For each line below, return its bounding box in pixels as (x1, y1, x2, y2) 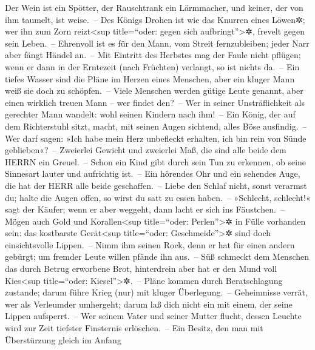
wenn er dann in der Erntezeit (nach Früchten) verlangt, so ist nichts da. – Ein (5, 60, 300, 73)
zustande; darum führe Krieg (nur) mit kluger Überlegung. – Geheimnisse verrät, (5, 286, 308, 299)
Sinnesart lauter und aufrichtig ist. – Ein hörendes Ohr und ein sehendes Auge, (5, 167, 300, 180)
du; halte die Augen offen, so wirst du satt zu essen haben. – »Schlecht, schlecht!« (5, 191, 311, 203)
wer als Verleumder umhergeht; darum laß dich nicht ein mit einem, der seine (5, 297, 293, 310)
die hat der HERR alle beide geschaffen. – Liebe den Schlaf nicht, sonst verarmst (5, 179, 307, 191)
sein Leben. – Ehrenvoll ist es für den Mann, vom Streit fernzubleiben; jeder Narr (5, 36, 310, 49)
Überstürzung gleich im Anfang (5, 333, 121, 346)
